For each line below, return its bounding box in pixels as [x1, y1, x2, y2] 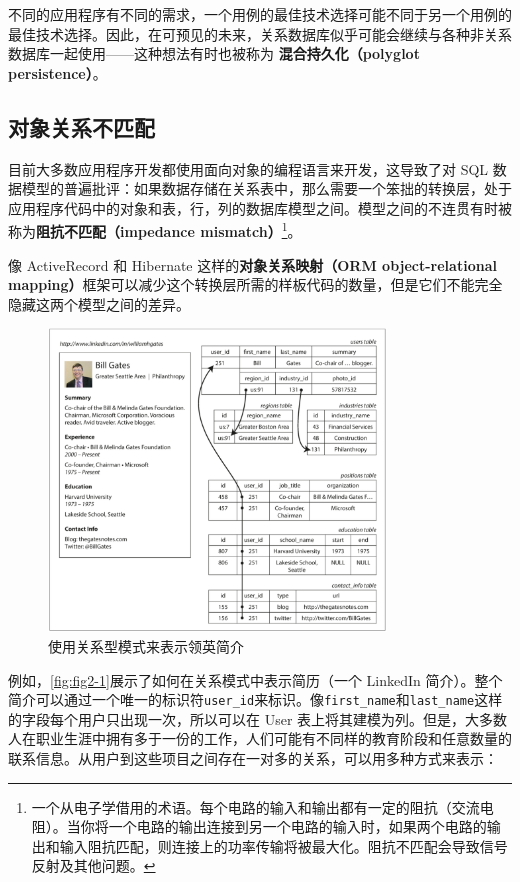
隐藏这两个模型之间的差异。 [8, 293, 190, 314]
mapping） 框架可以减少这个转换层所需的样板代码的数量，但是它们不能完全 [8, 274, 503, 295]
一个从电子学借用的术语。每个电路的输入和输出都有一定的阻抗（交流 [31, 796, 480, 817]
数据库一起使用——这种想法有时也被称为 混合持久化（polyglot [8, 43, 420, 64]
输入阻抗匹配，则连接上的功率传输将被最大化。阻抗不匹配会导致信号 [59, 835, 508, 856]
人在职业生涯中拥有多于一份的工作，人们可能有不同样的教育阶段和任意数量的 [8, 728, 512, 749]
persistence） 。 [8, 62, 107, 83]
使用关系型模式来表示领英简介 [48, 636, 244, 657]
